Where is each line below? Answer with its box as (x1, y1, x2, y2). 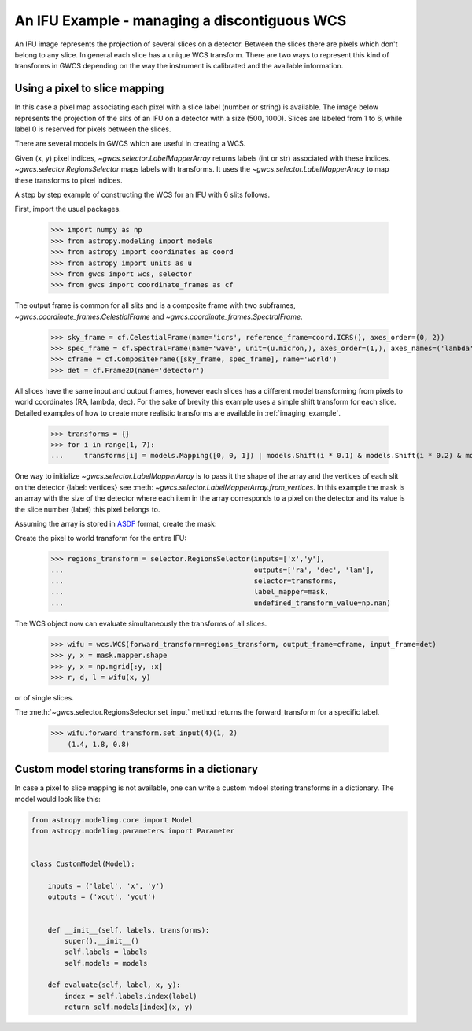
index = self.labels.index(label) (64, 992, 197, 1000)
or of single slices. (14, 693, 74, 702)
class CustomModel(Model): (31, 859, 135, 869)
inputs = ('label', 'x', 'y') (47, 881, 164, 890)
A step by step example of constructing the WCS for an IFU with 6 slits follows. (14, 190, 271, 199)
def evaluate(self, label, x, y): (47, 981, 181, 989)
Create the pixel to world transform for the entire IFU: (14, 534, 187, 543)
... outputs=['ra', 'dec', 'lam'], (50, 565, 375, 575)
